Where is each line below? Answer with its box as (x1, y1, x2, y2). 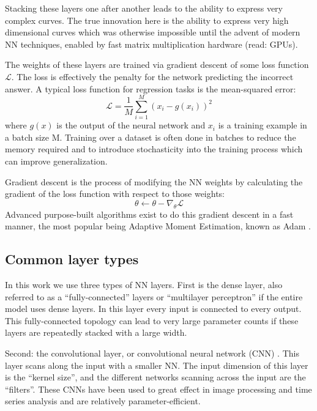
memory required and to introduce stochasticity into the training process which (5, 143, 303, 155)
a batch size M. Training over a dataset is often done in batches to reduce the (5, 130, 296, 143)
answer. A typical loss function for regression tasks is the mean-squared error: (5, 82, 296, 95)
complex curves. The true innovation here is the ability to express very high (5, 13, 289, 26)
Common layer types (5, 250, 139, 268)
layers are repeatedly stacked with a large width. (5, 326, 187, 339)
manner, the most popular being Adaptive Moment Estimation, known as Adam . (5, 220, 311, 232)
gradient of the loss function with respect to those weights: (5, 187, 225, 200)
